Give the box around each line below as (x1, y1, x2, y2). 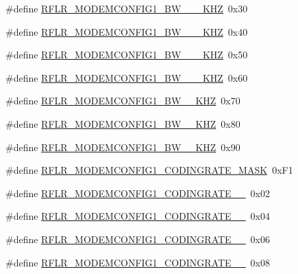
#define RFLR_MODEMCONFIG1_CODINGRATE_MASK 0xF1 (5, 163, 293, 177)
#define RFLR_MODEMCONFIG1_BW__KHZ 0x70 (5, 93, 240, 108)
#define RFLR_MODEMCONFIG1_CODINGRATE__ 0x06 (5, 231, 271, 246)
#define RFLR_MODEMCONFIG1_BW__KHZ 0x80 (5, 116, 240, 130)
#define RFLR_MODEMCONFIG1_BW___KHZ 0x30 (5, 1, 248, 15)
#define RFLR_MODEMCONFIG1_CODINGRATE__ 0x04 (5, 209, 271, 223)
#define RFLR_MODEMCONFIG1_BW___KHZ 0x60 (5, 70, 248, 84)
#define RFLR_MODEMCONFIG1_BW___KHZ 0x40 (5, 24, 248, 38)
